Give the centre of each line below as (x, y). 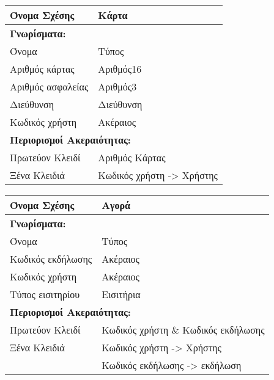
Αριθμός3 (117, 86)
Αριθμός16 (120, 69)
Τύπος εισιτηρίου (45, 294)
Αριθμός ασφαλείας (49, 86)
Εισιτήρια (121, 294)
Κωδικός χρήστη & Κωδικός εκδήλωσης (183, 330)
